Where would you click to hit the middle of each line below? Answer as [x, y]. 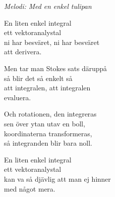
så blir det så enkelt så [38, 78]
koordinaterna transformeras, [48, 133]
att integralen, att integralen [47, 88]
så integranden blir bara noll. [48, 143]
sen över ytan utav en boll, [45, 123]
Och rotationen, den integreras [50, 114]
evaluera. [18, 97]
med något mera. [30, 188]
